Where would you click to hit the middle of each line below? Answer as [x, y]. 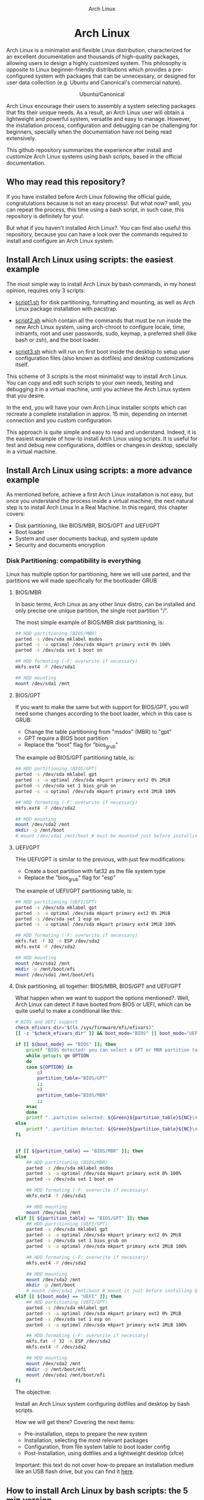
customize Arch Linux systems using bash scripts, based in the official [94, 156]
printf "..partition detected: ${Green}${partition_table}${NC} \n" [113, 1129]
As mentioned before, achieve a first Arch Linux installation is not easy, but [100, 495]
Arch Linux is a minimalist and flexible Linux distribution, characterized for [99, 50]
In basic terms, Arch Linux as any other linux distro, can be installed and [105, 604]
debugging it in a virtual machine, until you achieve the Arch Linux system [99, 389]
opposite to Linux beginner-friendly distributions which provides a [89, 69]
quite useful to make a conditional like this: [68, 1011]
